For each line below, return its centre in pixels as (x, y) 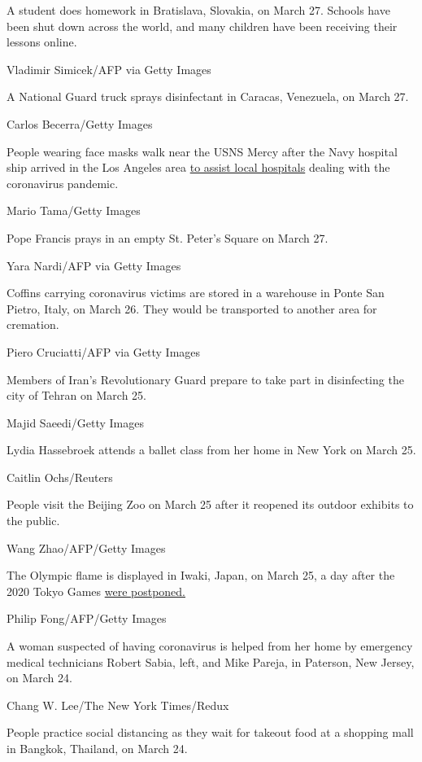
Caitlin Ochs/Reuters (60, 477)
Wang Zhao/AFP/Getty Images (86, 547)
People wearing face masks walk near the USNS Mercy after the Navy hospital (202, 151)
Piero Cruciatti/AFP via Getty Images (104, 351)
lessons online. (42, 42)
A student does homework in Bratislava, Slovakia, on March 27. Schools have (198, 10)
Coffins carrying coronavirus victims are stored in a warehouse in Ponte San (196, 293)
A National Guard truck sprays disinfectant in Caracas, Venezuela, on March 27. (208, 96)
